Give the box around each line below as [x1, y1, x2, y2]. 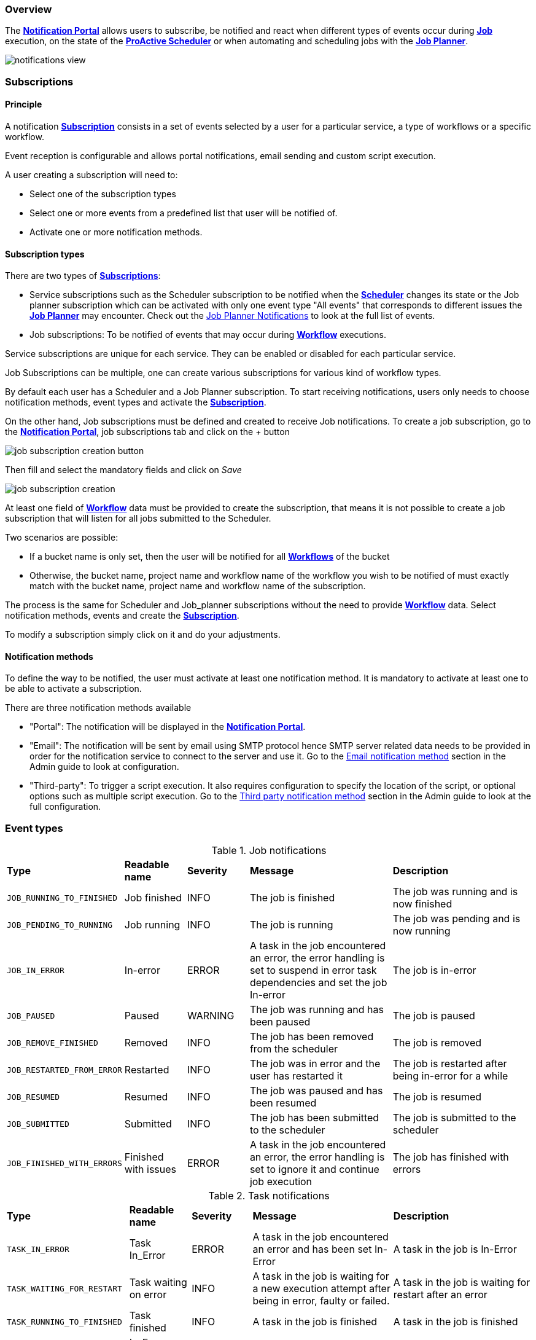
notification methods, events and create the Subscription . [5, 610, 239, 621]
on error [129, 1288, 167, 1301]
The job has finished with [392, 1151, 509, 1164]
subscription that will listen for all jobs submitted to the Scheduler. [5, 513, 271, 524]
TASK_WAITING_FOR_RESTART [7, 1283, 122, 1293]
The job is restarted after [392, 1057, 507, 1070]
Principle [5, 99, 42, 110]
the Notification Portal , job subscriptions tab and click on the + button [5, 426, 290, 437]
